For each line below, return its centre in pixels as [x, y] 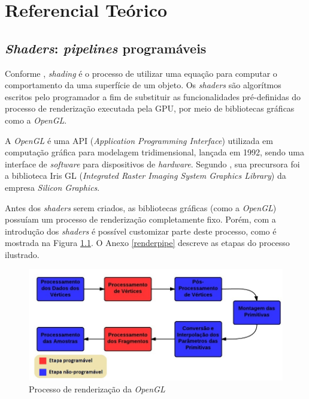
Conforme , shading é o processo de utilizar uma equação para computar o [141, 73]
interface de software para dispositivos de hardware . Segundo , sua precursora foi [152, 163]
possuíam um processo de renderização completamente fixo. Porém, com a [140, 219]
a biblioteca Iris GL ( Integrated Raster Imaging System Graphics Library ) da [146, 175]
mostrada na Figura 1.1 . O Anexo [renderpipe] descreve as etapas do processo [147, 243]
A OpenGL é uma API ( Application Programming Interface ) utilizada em [139, 140]
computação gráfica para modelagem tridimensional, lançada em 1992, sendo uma [154, 152]
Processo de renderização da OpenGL [97, 388]
